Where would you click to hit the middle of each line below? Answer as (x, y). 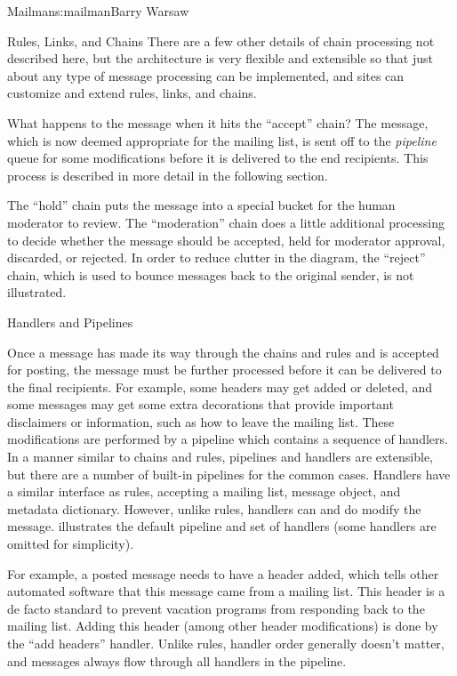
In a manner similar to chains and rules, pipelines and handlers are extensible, (220, 457)
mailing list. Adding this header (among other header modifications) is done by (223, 626)
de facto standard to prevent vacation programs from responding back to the (216, 608)
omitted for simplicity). (71, 544)
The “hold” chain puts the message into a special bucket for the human (201, 205)
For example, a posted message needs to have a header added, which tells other (223, 573)
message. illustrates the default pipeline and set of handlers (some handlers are (222, 526)
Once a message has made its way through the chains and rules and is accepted (223, 352)
